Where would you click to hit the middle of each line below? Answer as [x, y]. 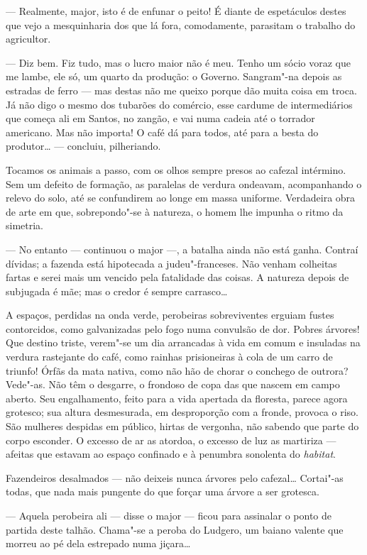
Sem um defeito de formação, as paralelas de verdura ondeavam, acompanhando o [184, 183]
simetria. [25, 225]
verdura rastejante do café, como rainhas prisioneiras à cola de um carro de [169, 357]
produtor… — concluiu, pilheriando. [83, 146]
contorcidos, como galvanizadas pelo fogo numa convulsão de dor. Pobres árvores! [183, 328]
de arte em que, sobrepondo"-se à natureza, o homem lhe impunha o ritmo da [175, 211]
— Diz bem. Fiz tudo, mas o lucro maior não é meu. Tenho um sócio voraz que [178, 62]
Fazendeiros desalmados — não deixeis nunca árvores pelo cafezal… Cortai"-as [175, 477]
